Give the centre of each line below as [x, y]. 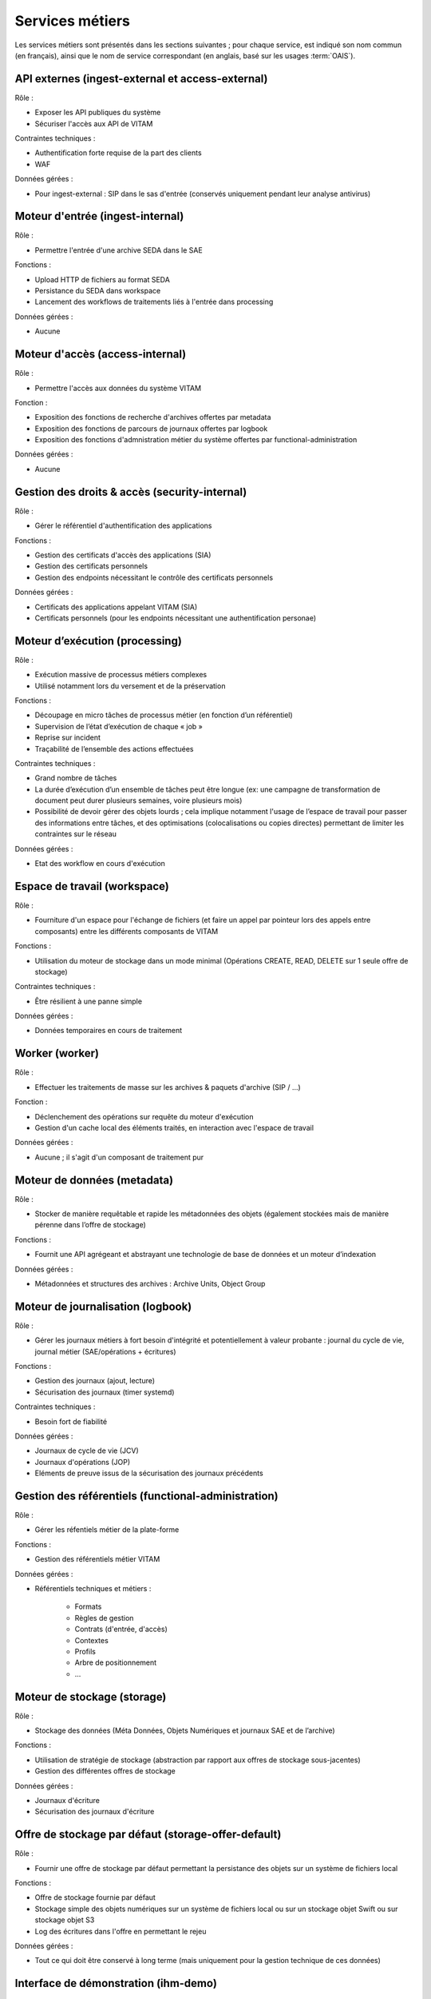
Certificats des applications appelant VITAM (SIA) [116, 607]
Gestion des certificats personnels [91, 566]
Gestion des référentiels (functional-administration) [146, 1496]
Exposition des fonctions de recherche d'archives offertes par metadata [153, 417]
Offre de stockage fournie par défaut [95, 1897]
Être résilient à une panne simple [89, 1001]
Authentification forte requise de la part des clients [119, 153]
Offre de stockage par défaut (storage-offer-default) [148, 1835]
